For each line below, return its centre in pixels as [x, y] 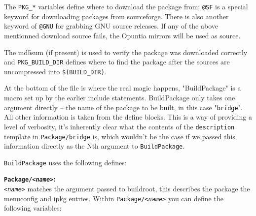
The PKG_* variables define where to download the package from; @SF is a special [126, 6]
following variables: [33, 208]
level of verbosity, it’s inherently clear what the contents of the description [119, 126]
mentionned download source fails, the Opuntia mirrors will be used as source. [122, 35]
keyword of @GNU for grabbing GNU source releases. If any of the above [111, 26]
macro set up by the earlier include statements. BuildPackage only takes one [120, 97]
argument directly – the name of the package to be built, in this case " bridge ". [123, 107]
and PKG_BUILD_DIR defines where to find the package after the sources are [117, 62]
